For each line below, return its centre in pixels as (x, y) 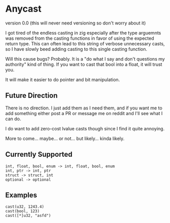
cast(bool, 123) (22, 211)
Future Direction (32, 95)
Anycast (23, 9)
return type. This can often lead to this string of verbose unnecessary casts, (85, 43)
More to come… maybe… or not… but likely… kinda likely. (65, 138)
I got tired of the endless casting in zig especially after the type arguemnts (83, 33)
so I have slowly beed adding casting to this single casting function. (76, 49)
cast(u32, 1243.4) (25, 207)
